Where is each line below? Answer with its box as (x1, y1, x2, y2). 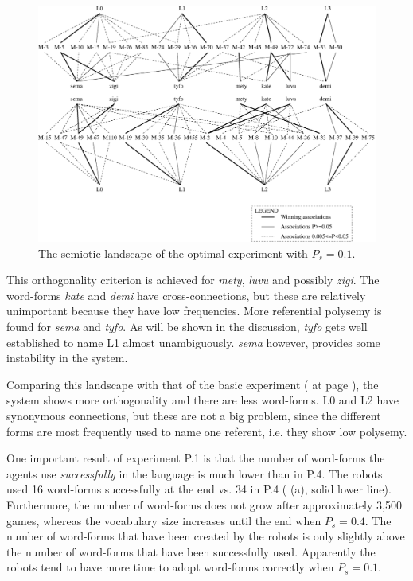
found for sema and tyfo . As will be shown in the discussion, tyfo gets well (6, 318, 368, 335)
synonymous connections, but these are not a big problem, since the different (6, 407, 381, 423)
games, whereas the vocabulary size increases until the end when (6, 512, 321, 528)
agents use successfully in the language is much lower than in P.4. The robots (6, 465, 383, 482)
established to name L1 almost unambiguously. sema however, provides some (6, 333, 380, 350)
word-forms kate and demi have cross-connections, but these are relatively (6, 287, 366, 303)
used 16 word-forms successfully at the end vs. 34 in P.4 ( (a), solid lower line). (6, 481, 392, 497)
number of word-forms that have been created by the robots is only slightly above (6, 528, 405, 544)
